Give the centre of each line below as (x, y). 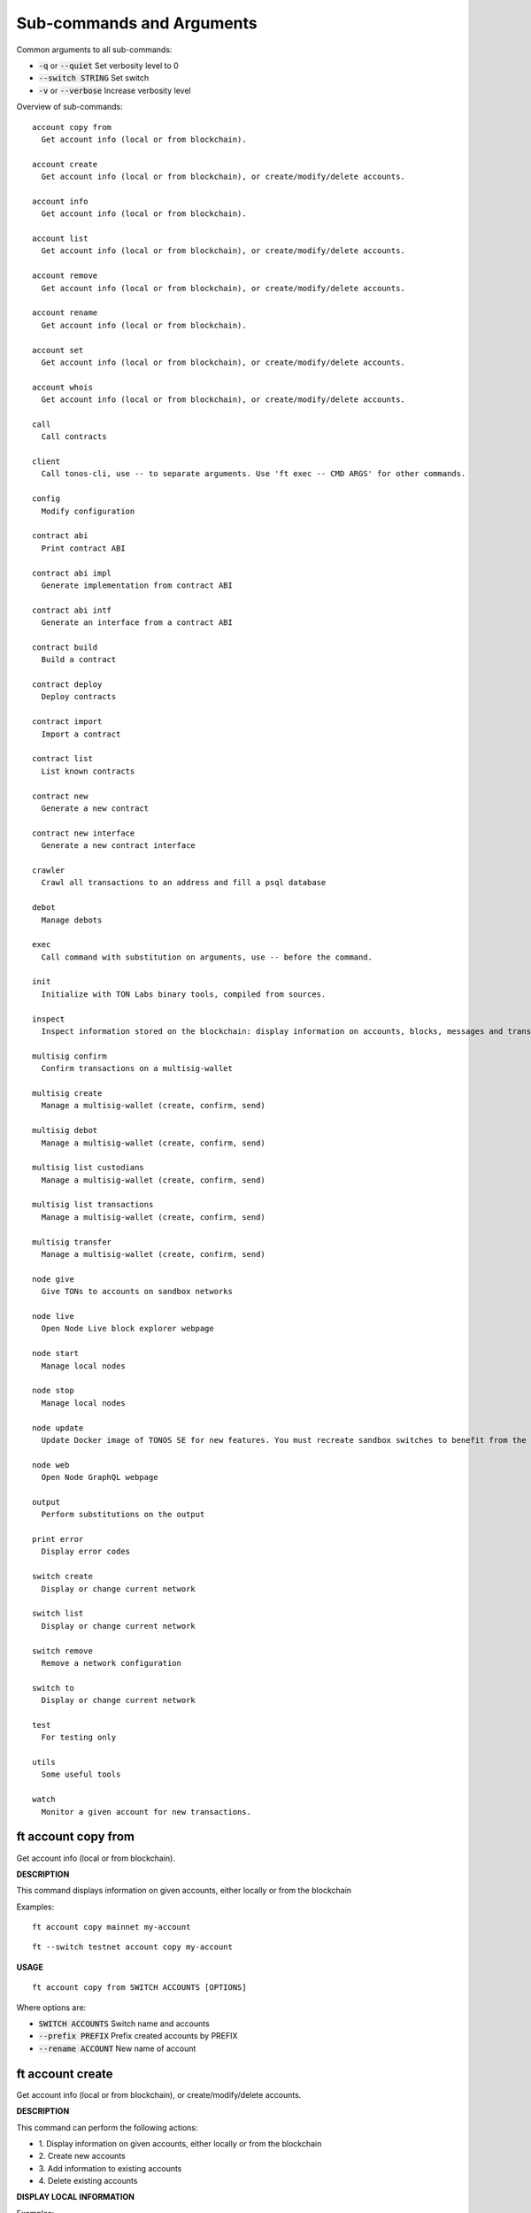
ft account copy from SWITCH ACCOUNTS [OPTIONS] (139, 1988)
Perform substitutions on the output (123, 1515)
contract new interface (84, 833)
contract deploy (67, 685)
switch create (62, 1577)
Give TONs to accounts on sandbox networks (137, 1292)
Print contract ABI (83, 548)
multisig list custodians (88, 1168)
